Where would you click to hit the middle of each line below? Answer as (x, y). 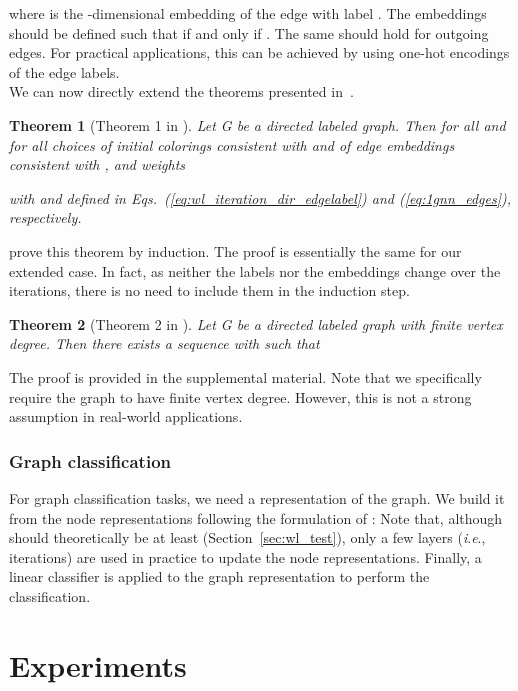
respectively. (45, 217)
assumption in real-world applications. (126, 416)
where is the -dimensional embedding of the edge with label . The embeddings (248, 13)
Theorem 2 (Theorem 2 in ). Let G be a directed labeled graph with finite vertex (256, 323)
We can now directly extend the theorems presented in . (181, 91)
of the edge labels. (64, 71)
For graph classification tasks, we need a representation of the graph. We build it (257, 497)
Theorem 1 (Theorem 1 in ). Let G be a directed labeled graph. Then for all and (257, 124)
